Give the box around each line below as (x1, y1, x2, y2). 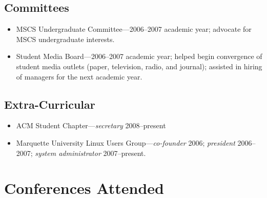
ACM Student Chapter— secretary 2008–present (16, 120, 166, 131)
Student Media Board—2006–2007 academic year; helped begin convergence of (16, 51, 262, 62)
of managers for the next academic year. (16, 71, 142, 82)
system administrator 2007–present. (35, 147, 146, 158)
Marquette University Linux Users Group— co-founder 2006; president (16, 137, 235, 148)
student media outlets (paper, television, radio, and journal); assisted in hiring (16, 61, 262, 71)
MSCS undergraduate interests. (16, 33, 115, 44)
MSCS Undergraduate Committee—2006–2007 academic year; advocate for (16, 24, 252, 34)
